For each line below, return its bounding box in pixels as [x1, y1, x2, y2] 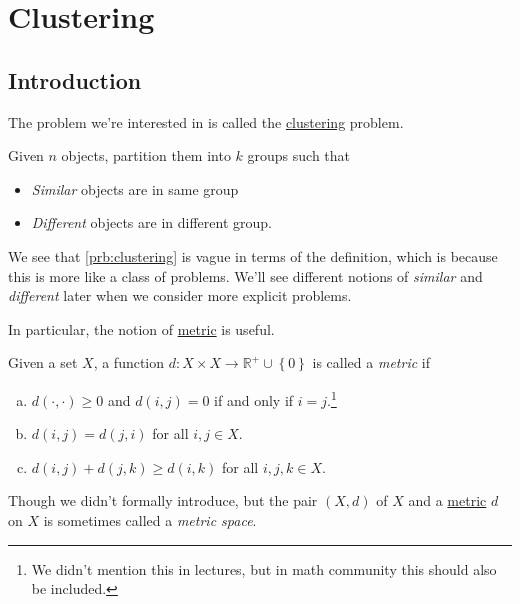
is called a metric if [312, 352, 430, 373]
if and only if [214, 389, 294, 410]
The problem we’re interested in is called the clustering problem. [8, 111, 404, 132]
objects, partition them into [61, 145, 231, 166]
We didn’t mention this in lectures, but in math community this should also [31, 558, 497, 579]
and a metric [408, 490, 487, 511]
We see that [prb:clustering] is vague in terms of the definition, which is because [8, 245, 498, 266]
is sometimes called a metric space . [43, 509, 257, 530]
